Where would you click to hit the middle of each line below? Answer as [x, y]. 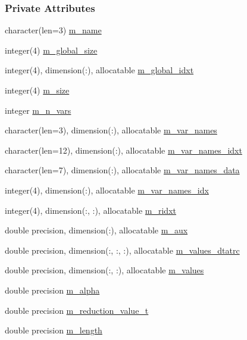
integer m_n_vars [38, 110]
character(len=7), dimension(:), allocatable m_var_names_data [122, 170]
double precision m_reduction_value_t [77, 310]
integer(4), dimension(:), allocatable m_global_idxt [99, 70]
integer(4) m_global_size [51, 50]
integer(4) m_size [37, 90]
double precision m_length [54, 330]
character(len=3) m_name [53, 30]
